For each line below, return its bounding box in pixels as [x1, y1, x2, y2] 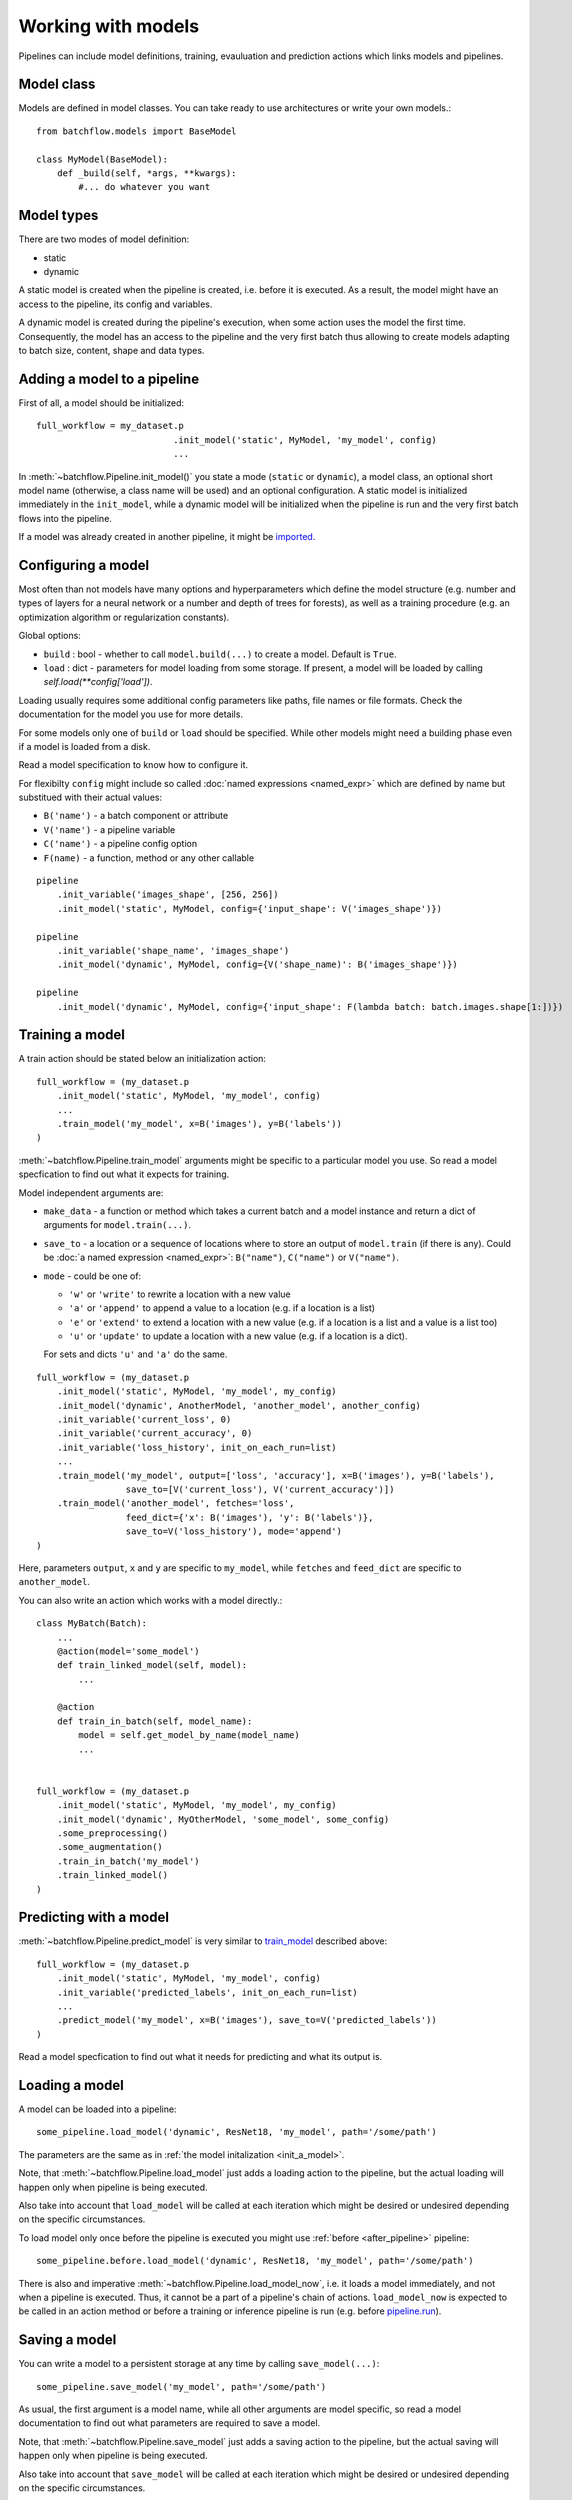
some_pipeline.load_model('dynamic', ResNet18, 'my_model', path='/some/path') [36, 2126, 437, 2138]
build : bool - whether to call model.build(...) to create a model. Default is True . [43, 648, 397, 660]
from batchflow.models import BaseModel [36, 125, 237, 137]
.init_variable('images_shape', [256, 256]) [56, 889, 279, 900]
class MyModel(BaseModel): [36, 153, 169, 165]
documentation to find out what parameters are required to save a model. [18, 2417, 321, 2429]
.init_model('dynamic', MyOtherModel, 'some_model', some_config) [56, 1813, 390, 1825]
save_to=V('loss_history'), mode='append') [125, 1526, 342, 1537]
